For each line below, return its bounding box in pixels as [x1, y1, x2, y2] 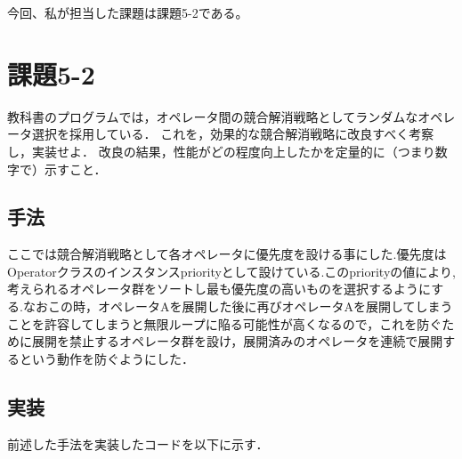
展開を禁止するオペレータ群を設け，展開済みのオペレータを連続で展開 [31, 332, 443, 350]
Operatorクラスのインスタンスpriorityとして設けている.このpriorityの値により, [7, 262, 456, 280]
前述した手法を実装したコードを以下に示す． [7, 434, 269, 453]
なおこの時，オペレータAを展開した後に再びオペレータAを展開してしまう [22, 297, 453, 316]
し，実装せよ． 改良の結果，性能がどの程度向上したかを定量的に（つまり [7, 141, 435, 160]
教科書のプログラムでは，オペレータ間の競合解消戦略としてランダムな [7, 107, 418, 125]
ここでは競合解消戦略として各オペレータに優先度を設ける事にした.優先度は [7, 245, 447, 263]
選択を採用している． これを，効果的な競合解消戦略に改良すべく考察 [31, 125, 434, 143]
